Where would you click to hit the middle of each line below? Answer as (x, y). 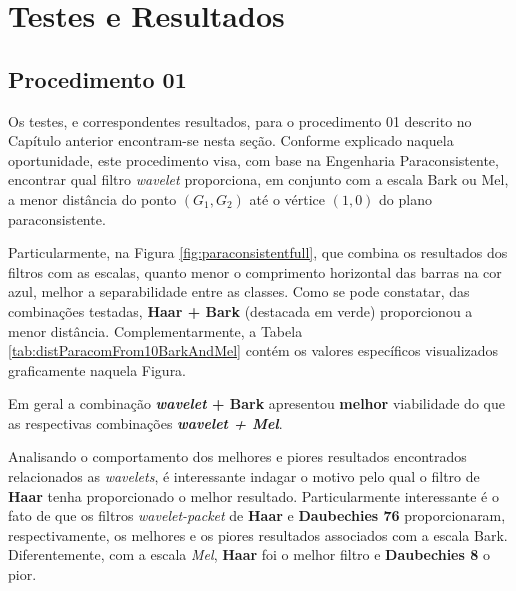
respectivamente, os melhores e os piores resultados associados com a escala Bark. (258, 534)
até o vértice (287, 198)
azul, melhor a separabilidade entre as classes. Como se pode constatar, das (239, 291)
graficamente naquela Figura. (97, 369)
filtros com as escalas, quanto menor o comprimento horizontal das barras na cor (255, 271)
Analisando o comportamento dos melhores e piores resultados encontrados (237, 456)
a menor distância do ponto (92, 198)
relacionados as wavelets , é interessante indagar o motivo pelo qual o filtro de (244, 476)
